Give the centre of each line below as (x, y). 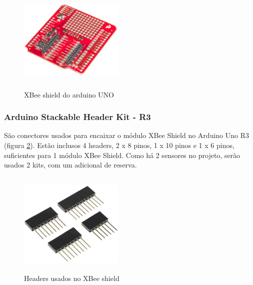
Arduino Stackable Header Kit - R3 (77, 117)
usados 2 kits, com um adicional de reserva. (70, 165)
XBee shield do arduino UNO (69, 94)
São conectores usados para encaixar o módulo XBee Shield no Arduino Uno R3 (126, 135)
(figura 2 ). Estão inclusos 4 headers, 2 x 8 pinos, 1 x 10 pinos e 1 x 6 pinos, (119, 145)
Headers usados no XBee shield (72, 278)
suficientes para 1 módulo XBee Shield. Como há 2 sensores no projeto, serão (122, 155)
